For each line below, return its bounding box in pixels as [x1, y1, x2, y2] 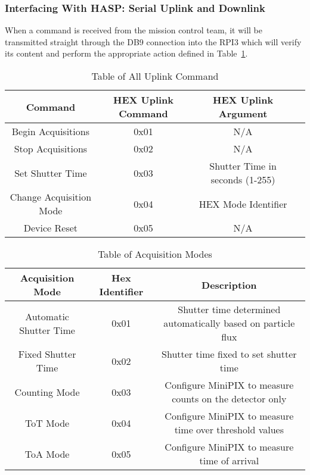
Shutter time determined [178, 302, 281, 316]
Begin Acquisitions [11, 124, 89, 138]
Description [201, 277, 257, 292]
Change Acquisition [10, 190, 92, 204]
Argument [218, 107, 268, 120]
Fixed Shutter [18, 347, 76, 361]
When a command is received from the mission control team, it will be [5, 24, 262, 36]
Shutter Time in [209, 159, 277, 173]
